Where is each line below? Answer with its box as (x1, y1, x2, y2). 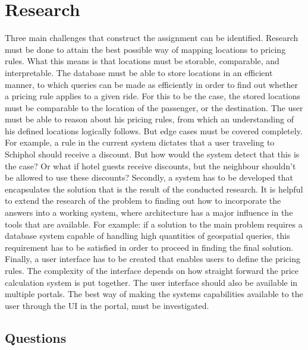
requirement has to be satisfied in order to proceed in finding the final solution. (5, 241, 294, 253)
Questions (5, 328, 67, 346)
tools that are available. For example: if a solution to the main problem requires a (5, 217, 303, 230)
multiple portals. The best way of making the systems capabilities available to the (5, 288, 303, 300)
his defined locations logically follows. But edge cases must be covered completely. (5, 124, 303, 137)
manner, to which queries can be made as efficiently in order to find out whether (5, 78, 298, 90)
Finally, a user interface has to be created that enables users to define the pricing (5, 253, 300, 265)
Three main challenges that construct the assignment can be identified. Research (5, 31, 298, 44)
